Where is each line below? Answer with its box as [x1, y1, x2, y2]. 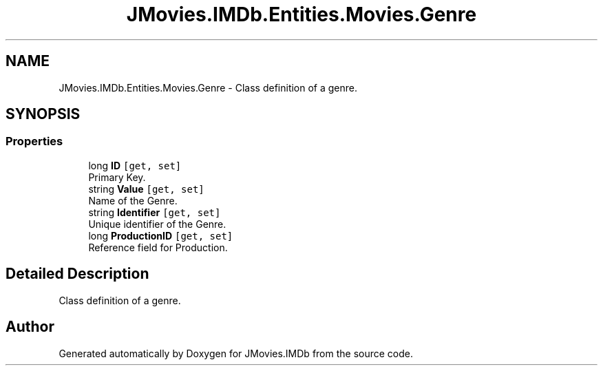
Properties [6, 134, 63, 149]
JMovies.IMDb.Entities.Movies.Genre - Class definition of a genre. [59, 81, 358, 94]
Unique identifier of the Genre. [88, 218, 226, 230]
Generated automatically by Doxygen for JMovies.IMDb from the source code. [59, 347, 414, 359]
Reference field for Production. [88, 241, 228, 253]
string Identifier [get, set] [88, 206, 221, 218]
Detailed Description [6, 265, 149, 283]
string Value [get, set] [88, 182, 204, 195]
